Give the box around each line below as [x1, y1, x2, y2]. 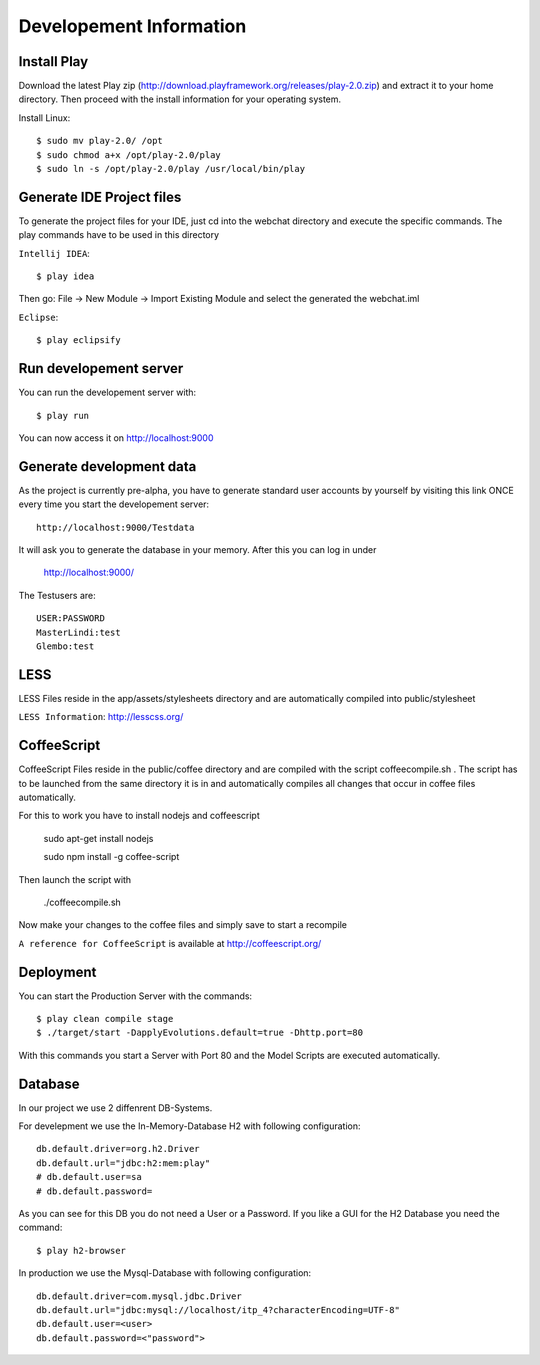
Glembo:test [36, 640, 95, 652]
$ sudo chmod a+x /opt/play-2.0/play [36, 149, 222, 160]
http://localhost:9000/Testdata [36, 521, 195, 533]
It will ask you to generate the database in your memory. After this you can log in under [18, 544, 377, 556]
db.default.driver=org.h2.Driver [36, 1143, 200, 1155]
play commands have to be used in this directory [18, 229, 220, 241]
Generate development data [18, 458, 197, 475]
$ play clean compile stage [36, 1013, 174, 1024]
